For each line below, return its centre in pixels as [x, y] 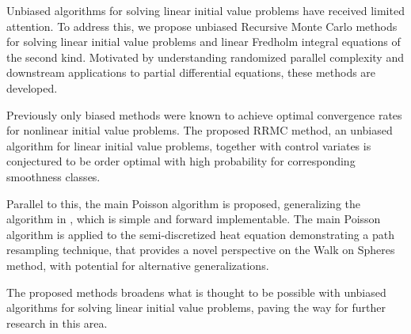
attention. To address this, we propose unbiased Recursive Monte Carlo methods [202, 26]
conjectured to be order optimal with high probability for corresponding [181, 161]
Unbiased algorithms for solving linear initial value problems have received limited [205, 10]
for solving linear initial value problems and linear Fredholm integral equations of [204, 42]
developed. [32, 87]
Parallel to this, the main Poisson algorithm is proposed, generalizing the [184, 203]
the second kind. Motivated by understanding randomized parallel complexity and [205, 57]
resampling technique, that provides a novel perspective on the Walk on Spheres [201, 250]
